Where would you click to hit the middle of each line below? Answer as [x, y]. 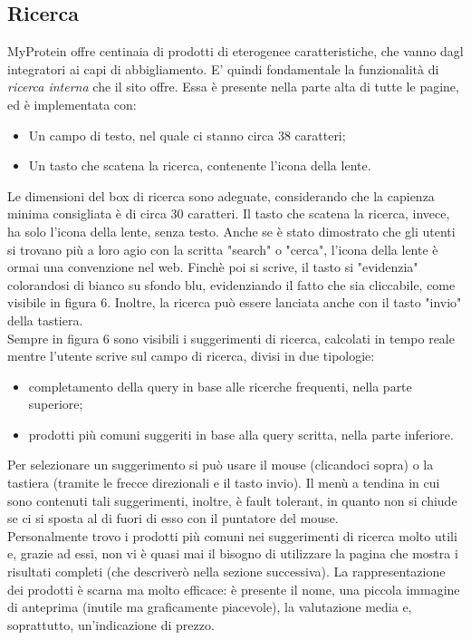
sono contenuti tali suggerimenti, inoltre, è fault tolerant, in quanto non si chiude [232, 500]
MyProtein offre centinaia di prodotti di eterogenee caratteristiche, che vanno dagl [235, 51]
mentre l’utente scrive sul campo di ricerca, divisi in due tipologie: [191, 356]
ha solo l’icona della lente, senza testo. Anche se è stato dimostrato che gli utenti [231, 231]
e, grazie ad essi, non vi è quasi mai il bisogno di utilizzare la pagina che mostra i [233, 553]
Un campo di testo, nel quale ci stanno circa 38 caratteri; [187, 135]
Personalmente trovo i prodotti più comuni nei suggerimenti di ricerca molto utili [232, 535]
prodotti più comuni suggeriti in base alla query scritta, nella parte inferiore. [241, 434]
